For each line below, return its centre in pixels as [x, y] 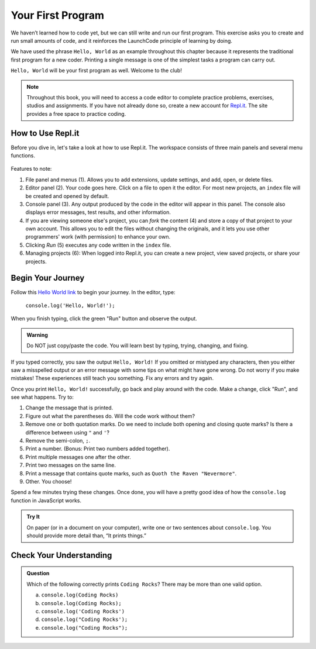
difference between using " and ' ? [67, 432]
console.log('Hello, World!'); [70, 305]
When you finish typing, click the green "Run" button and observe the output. [104, 319]
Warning [37, 335]
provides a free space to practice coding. [76, 113]
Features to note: [31, 169]
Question [38, 574]
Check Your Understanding [61, 555]
